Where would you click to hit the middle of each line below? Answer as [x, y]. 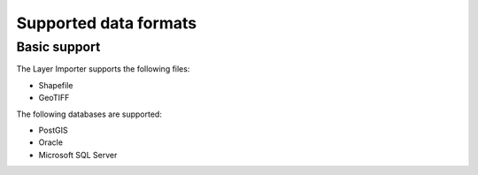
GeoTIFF [54, 98]
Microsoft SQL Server [78, 155]
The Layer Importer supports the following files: [103, 69]
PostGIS [53, 130]
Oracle [51, 142]
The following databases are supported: [89, 114]
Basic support [58, 47]
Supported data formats [107, 23]
